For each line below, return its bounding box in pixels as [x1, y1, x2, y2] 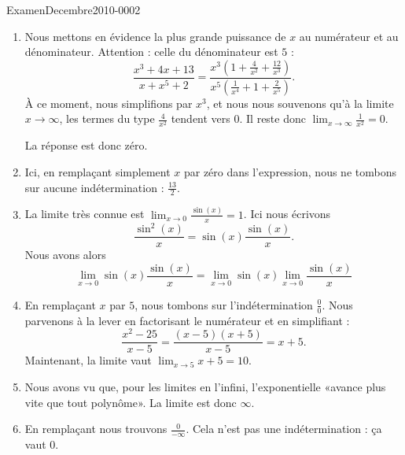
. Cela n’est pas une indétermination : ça [186, 420, 382, 437]
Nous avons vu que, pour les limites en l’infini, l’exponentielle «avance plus [24, 378, 386, 394]
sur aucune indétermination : [24, 179, 164, 195]
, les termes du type [59, 110, 155, 127]
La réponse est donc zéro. [24, 137, 148, 154]
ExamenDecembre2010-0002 [6, 2, 141, 17]
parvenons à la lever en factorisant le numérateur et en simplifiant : [24, 312, 350, 328]
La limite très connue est [24, 205, 145, 222]
